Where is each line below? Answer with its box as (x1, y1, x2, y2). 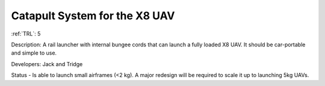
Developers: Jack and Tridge (11, 60, 83, 67)
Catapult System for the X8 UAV (11, 9, 175, 22)
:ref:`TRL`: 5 (11, 30, 41, 37)
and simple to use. (11, 49, 57, 57)
